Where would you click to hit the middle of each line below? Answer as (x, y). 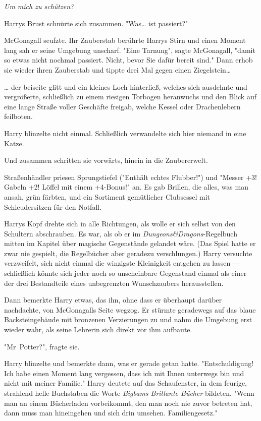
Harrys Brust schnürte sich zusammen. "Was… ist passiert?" (96, 23)
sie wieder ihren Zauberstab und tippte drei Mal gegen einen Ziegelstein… (118, 69)
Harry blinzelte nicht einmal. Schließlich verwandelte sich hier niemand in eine (125, 133)
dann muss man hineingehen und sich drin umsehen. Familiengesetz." (111, 413)
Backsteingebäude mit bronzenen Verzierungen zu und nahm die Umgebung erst (128, 319)
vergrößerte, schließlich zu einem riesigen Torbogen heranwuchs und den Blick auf (130, 97)
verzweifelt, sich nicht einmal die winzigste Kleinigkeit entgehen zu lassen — (122, 263)
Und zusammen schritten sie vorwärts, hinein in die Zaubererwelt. (106, 160)
